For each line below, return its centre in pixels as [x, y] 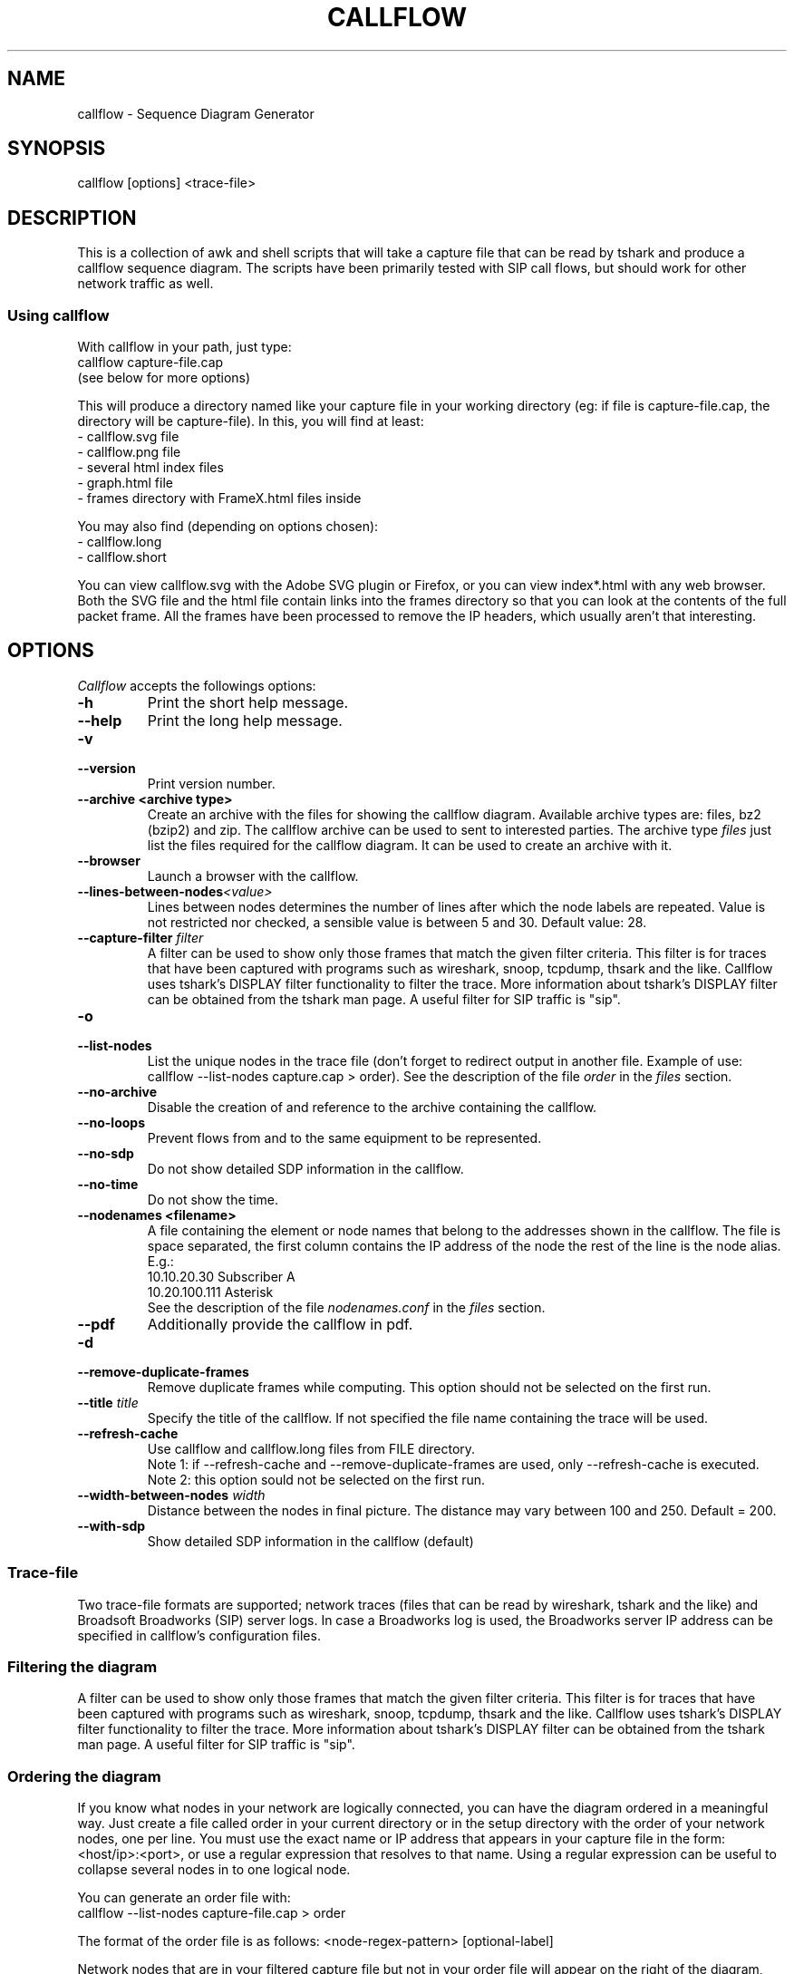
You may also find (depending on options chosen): [228, 527]
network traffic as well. [145, 284]
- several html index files [150, 468]
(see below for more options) [164, 378]
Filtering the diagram [82, 1667]
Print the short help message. [248, 702]
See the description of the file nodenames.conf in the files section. [346, 1307]
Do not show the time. [213, 1199]
